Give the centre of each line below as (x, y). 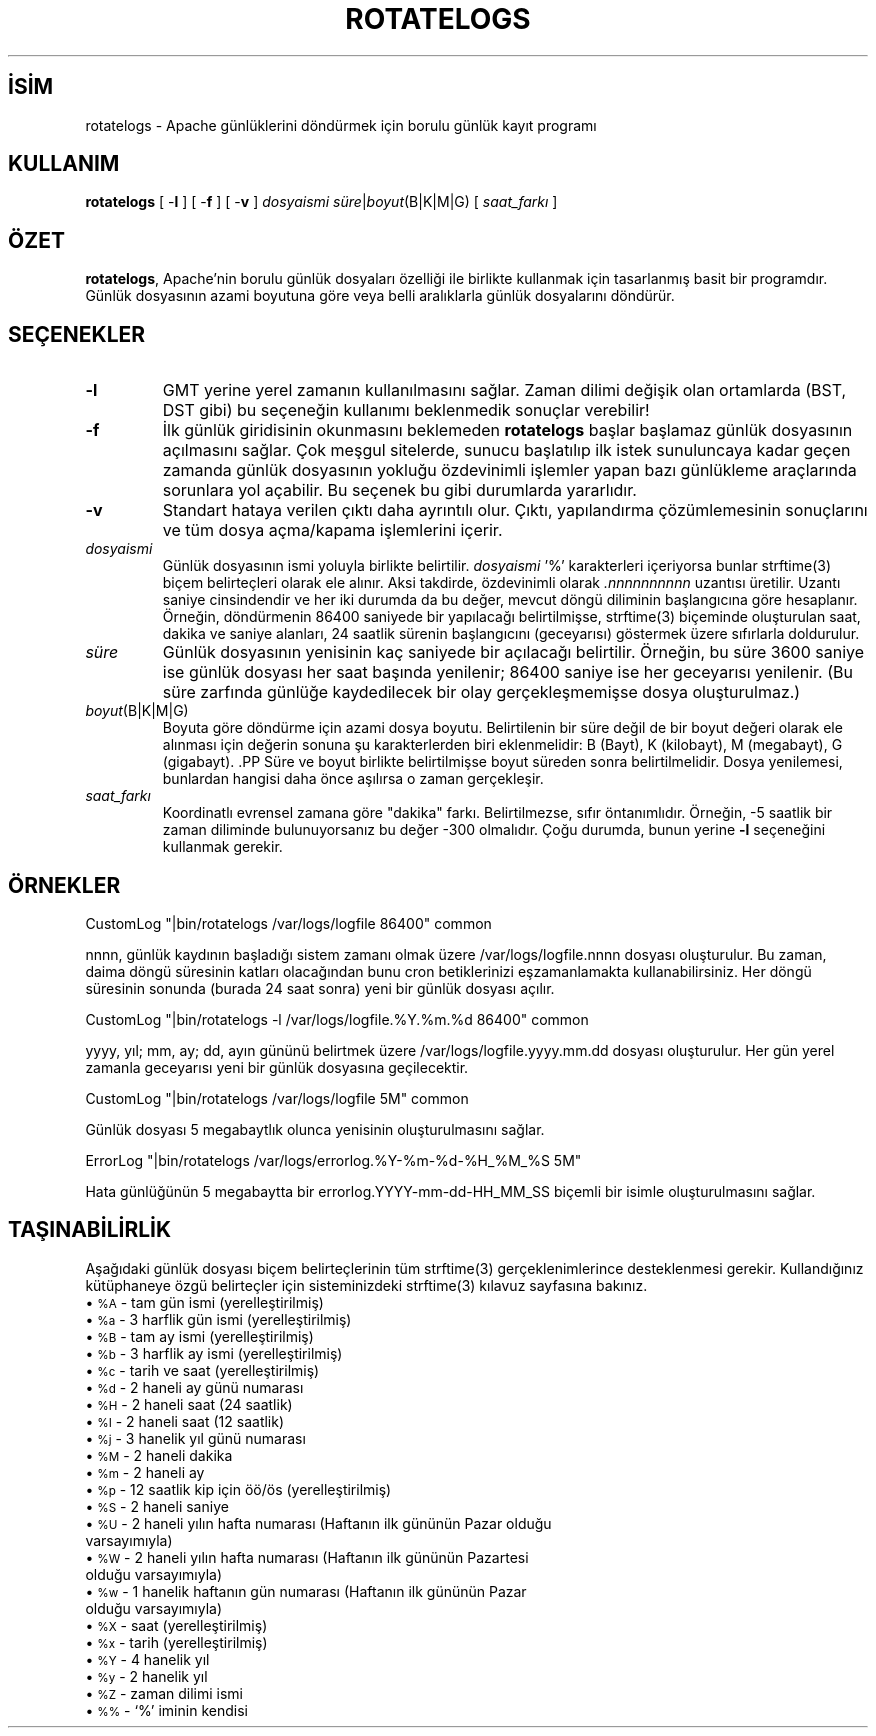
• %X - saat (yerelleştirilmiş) (176, 1625)
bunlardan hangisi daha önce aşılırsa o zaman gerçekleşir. (353, 779)
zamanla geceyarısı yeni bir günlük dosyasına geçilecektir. (277, 1067)
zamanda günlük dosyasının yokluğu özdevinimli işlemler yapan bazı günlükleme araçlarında (509, 470)
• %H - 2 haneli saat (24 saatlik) (189, 1404)
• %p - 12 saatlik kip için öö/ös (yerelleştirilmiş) (238, 1489)
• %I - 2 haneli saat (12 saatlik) (185, 1421)
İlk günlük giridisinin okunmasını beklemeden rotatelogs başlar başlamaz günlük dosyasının (507, 430)
